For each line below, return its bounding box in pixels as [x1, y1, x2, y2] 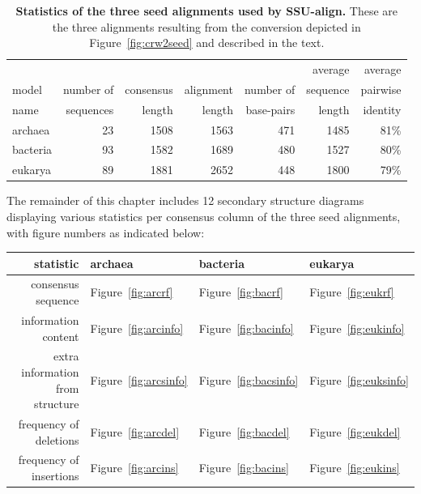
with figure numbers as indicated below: [6, 224, 205, 241]
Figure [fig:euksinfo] [309, 371, 409, 388]
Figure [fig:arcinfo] [90, 319, 184, 336]
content [42, 327, 79, 344]
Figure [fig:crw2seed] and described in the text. [89, 34, 325, 51]
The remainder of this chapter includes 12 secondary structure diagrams [6, 192, 364, 209]
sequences [66, 100, 114, 117]
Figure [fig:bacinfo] [198, 319, 294, 336]
